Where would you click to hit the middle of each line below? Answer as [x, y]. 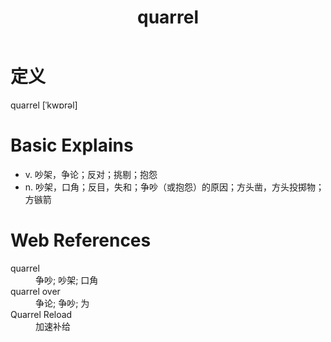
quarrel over [35, 291]
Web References [81, 240]
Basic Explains [72, 145]
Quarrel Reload [41, 314]
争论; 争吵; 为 [62, 303]
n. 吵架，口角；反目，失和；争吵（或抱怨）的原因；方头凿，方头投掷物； [174, 187]
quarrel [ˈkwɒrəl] [44, 105]
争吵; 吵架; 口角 [67, 280]
